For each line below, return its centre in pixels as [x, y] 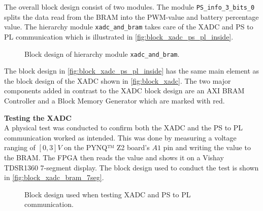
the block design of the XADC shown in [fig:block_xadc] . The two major [118, 80]
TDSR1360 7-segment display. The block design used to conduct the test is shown [131, 167]
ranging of [20, 147]
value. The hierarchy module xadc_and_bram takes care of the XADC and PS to [129, 27]
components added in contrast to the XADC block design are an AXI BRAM [124, 91]
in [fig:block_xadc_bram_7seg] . [54, 177]
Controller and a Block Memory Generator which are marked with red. [114, 100]
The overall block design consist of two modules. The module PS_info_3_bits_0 [129, 7]
